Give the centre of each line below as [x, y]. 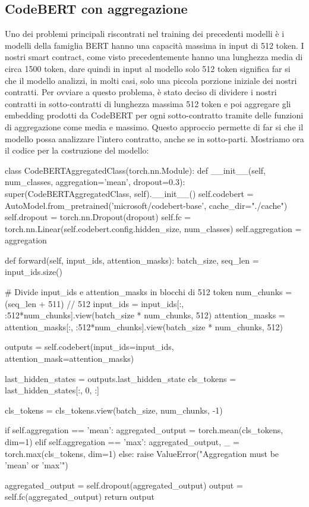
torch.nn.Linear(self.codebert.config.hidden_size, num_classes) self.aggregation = [153, 228]
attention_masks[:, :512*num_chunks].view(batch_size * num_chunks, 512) [144, 326]
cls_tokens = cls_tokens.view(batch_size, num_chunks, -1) [114, 410]
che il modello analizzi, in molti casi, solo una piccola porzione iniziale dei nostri [151, 80]
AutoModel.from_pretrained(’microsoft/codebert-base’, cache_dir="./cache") [146, 205]
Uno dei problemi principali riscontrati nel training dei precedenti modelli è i [145, 34]
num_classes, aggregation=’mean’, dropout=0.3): [95, 182]
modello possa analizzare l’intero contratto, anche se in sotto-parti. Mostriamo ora [154, 138]
